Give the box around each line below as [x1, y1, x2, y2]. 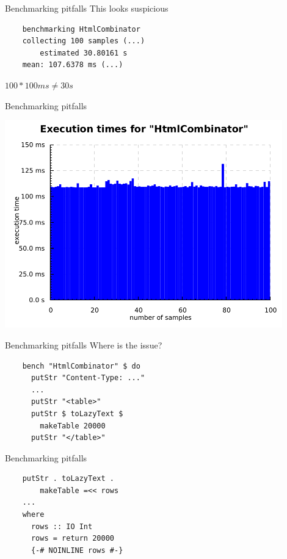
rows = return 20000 [31, 534, 114, 543]
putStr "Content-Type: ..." [31, 373, 145, 383]
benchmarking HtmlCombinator [22, 24, 140, 34]
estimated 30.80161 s [40, 48, 128, 57]
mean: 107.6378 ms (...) [22, 60, 123, 70]
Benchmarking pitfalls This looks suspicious [5, 2, 169, 14]
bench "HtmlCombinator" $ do [22, 361, 140, 370]
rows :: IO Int [31, 522, 93, 531]
